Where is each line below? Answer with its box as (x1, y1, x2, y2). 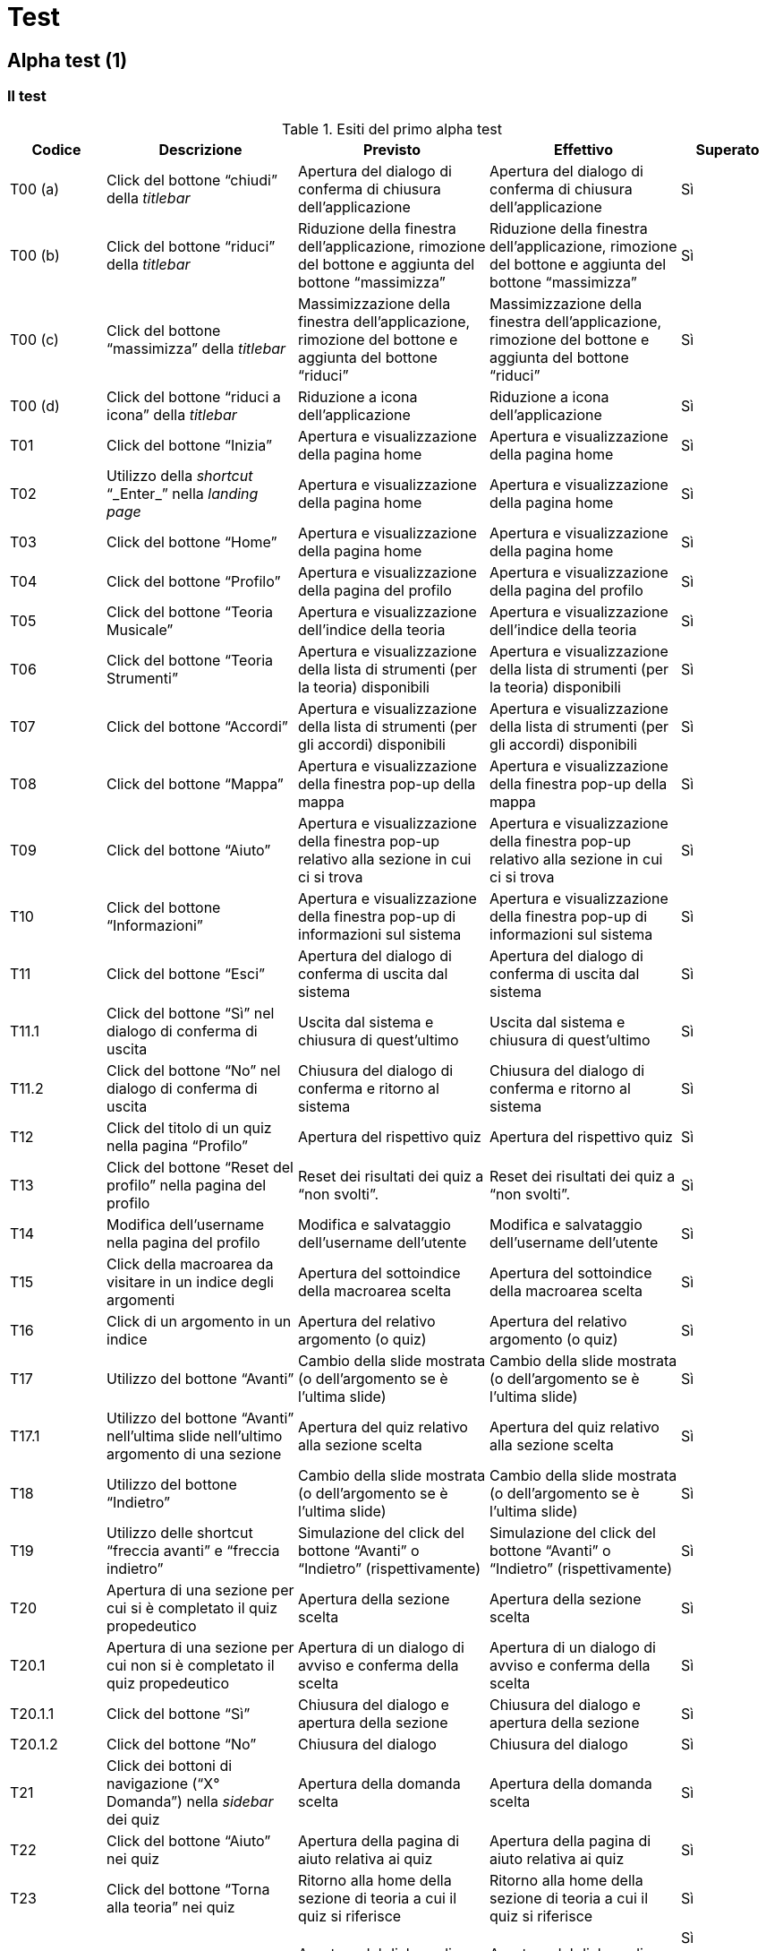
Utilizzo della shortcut (106, 466, 253, 485)
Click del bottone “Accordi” (106, 717, 288, 735)
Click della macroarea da (106, 1254, 274, 1273)
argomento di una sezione (106, 1444, 282, 1463)
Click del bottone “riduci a (106, 387, 281, 406)
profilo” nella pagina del (106, 1175, 267, 1194)
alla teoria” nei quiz (106, 1897, 235, 1916)
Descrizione (158, 140, 243, 159)
